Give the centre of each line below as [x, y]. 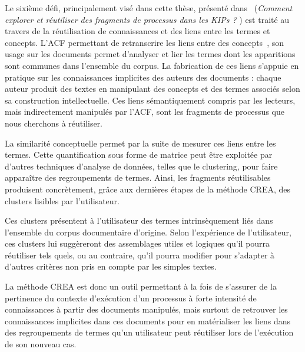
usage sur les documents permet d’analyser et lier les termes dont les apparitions [150, 54]
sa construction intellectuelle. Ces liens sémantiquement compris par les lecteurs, [150, 100]
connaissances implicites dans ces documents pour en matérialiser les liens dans [148, 321]
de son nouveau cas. [41, 344]
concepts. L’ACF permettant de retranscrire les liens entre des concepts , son [144, 42]
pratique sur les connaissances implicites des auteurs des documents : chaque [143, 77]
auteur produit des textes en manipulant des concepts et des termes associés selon [152, 89]
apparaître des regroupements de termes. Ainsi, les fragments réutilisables [138, 177]
